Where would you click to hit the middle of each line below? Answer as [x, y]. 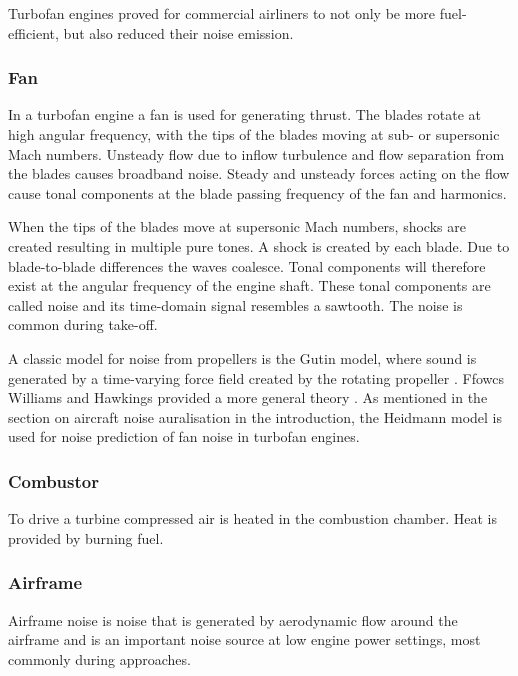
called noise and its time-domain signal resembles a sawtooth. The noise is [235, 304]
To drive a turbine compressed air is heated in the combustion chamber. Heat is [252, 518]
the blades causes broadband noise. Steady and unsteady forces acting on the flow [259, 173]
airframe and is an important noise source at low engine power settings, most [244, 639]
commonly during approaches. [99, 658]
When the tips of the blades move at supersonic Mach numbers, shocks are [237, 226]
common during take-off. [83, 324]
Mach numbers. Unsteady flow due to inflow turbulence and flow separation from [256, 153]
